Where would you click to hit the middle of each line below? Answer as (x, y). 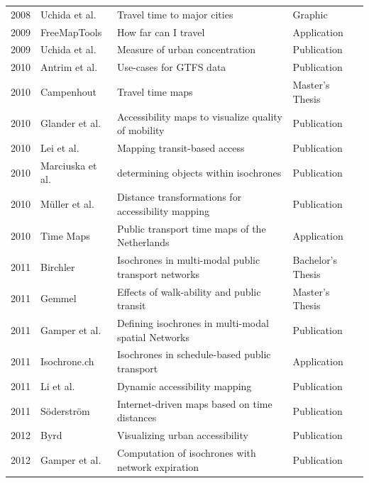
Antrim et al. (69, 67)
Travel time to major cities (175, 14)
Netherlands (143, 242)
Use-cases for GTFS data (171, 67)
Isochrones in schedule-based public (194, 354)
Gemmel (59, 298)
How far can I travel (161, 32)
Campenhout (68, 91)
